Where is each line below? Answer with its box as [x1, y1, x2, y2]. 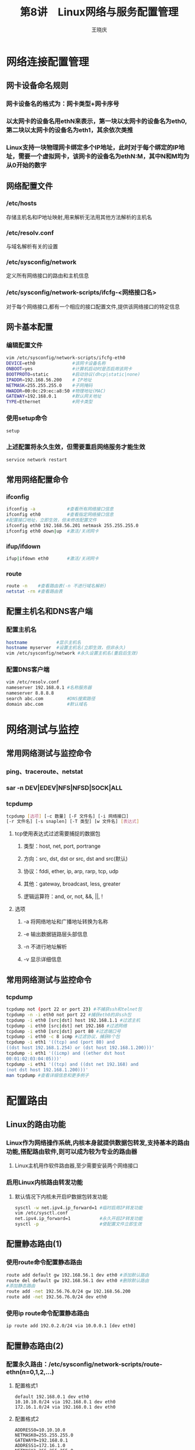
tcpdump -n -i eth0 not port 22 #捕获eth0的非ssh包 [6, 1012, 132, 1018]
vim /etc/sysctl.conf [14, 1210, 68, 1216]
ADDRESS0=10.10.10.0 [14, 1427, 66, 1433]
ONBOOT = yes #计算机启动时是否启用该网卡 [6, 366, 132, 372]
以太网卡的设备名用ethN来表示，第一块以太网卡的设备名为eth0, [6, 117, 187, 125]
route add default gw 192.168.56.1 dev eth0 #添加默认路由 [6, 1272, 149, 1278]
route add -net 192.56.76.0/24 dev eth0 [6, 1294, 108, 1300]
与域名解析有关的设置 [6, 243, 58, 250]
